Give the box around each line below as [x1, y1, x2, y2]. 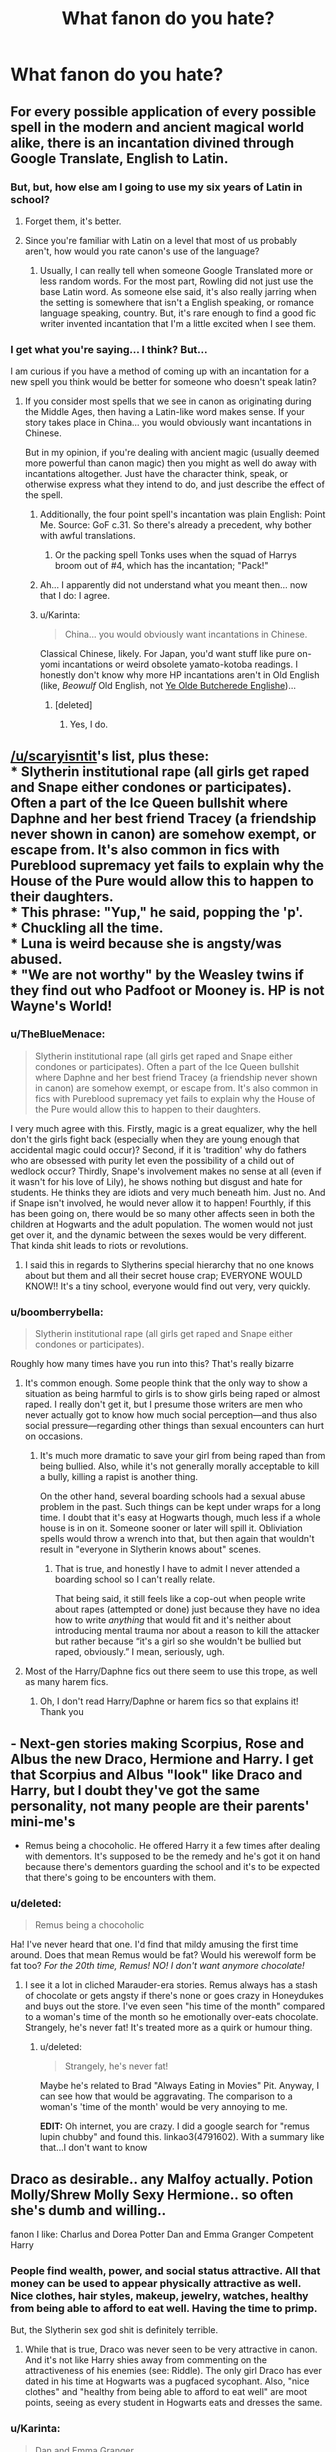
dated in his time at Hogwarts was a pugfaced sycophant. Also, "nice [24, 2375, 310, 2387]
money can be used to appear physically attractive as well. [10, 2277, 302, 2290]
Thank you [39, 1706, 84, 1718]
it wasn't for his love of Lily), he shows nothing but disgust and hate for [10, 1175, 303, 1187]
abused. [10, 950, 63, 967]
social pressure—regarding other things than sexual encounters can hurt [24, 1420, 325, 1432]
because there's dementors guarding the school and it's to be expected [24, 1860, 320, 1872]
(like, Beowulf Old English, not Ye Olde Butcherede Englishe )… [39, 680, 297, 692]
